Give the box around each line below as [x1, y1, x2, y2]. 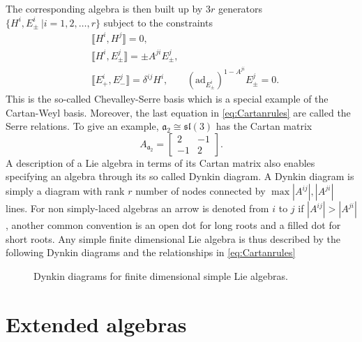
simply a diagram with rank [6, 184, 125, 198]
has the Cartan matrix [216, 119, 312, 133]
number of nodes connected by [135, 184, 266, 198]
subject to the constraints [103, 15, 213, 29]
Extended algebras [6, 309, 187, 338]
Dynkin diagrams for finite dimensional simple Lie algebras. [33, 268, 288, 283]
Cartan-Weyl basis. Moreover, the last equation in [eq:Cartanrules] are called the [6, 105, 351, 119]
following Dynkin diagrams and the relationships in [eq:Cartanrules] [6, 245, 296, 260]
